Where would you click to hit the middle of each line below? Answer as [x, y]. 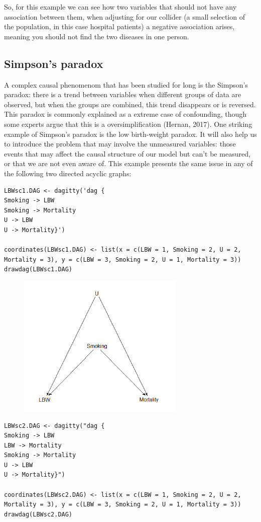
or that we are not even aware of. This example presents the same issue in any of [128, 163]
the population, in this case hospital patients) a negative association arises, [119, 26]
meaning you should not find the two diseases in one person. [97, 36]
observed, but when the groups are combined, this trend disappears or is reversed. [130, 104]
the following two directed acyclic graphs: [68, 173]
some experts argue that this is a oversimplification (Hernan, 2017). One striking [128, 124]
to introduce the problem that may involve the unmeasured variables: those [120, 144]
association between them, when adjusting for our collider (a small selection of [124, 16]
